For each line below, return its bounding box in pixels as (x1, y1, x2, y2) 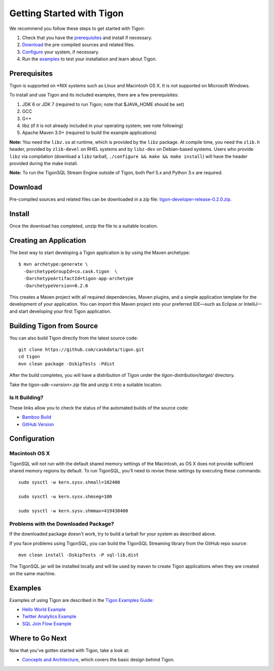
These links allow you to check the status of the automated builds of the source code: (9, 404, 189, 411)
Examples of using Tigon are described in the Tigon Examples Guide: (9, 597, 154, 603)
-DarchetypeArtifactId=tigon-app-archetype (23, 276, 134, 281)
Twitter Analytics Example (22, 614, 77, 620)
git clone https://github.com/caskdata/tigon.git (18, 347, 145, 353)
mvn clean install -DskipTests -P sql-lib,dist (18, 552, 139, 558)
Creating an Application (9, 236, 86, 245)
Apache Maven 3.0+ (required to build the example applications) (22, 130, 157, 136)
